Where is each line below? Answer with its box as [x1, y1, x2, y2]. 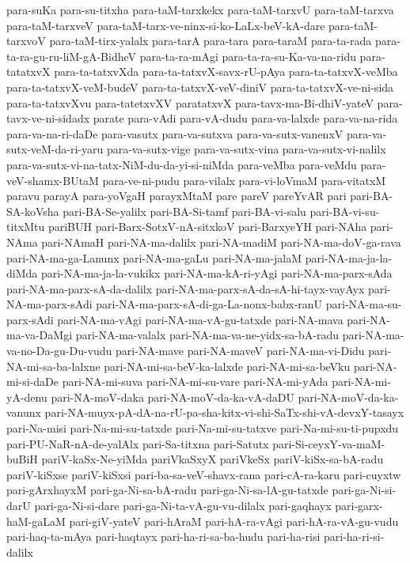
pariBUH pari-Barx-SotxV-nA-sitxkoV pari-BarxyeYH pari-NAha [47, 218, 367, 235]
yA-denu [6, 388, 47, 405]
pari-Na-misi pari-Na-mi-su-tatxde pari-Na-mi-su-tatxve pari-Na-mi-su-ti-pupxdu [6, 420, 399, 436]
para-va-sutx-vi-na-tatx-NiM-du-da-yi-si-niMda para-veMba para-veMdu [6, 156, 357, 172]
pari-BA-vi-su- [309, 202, 380, 219]
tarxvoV [6, 32, 46, 49]
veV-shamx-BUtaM [6, 172, 99, 188]
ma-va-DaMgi [6, 327, 73, 343]
